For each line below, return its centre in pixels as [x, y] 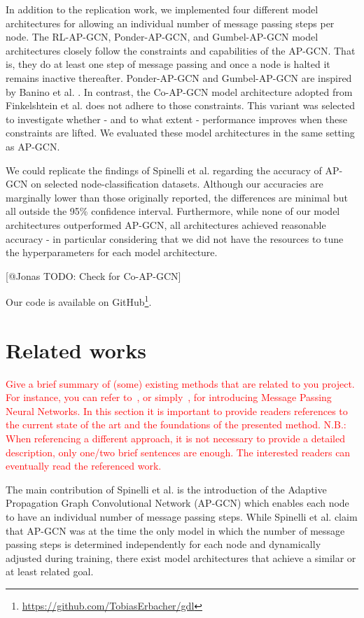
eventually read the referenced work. [84, 466]
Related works [76, 350]
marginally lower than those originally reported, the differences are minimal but [177, 197]
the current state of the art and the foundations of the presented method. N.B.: [176, 424]
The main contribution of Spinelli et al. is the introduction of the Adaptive [166, 489]
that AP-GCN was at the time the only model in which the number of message [175, 530]
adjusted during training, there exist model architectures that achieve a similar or [181, 557]
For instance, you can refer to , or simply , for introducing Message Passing [169, 397]
